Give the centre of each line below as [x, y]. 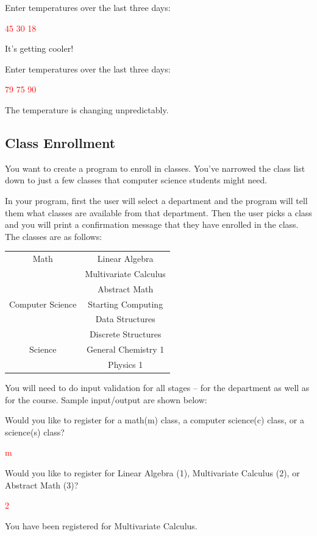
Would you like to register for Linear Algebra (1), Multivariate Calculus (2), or [152, 473]
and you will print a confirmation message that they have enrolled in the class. [152, 224]
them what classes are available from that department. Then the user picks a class [158, 212]
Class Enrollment [60, 142]
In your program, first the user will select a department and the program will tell [156, 200]
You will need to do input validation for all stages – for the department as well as [157, 388]
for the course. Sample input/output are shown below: [106, 399]
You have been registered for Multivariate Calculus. [101, 525]
